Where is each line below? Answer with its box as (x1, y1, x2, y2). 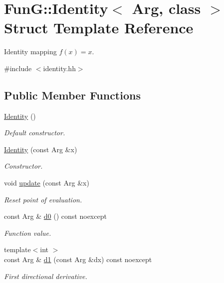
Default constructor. (4, 127, 65, 138)
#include (4, 63, 32, 73)
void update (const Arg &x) (4, 178, 89, 188)
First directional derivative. (4, 271, 87, 281)
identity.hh (43, 63, 76, 73)
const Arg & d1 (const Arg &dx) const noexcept (4, 254, 152, 265)
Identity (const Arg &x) (4, 144, 77, 154)
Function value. (4, 227, 51, 238)
